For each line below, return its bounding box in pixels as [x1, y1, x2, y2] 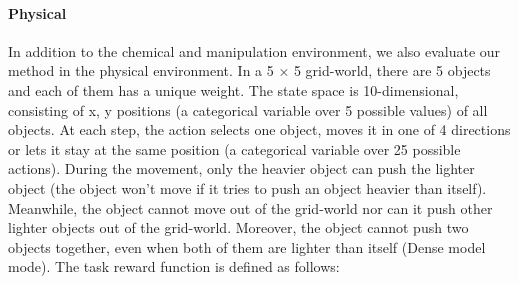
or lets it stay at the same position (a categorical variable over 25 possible [8, 138, 461, 159]
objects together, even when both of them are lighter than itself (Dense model [8, 236, 486, 257]
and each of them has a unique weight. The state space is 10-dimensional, [8, 79, 459, 100]
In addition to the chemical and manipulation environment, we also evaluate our [8, 40, 501, 61]
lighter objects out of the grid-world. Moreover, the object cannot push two [8, 217, 469, 238]
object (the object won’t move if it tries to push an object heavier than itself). [8, 177, 487, 198]
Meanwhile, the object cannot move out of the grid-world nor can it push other [8, 197, 493, 218]
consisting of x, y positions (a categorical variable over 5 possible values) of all [8, 99, 488, 120]
